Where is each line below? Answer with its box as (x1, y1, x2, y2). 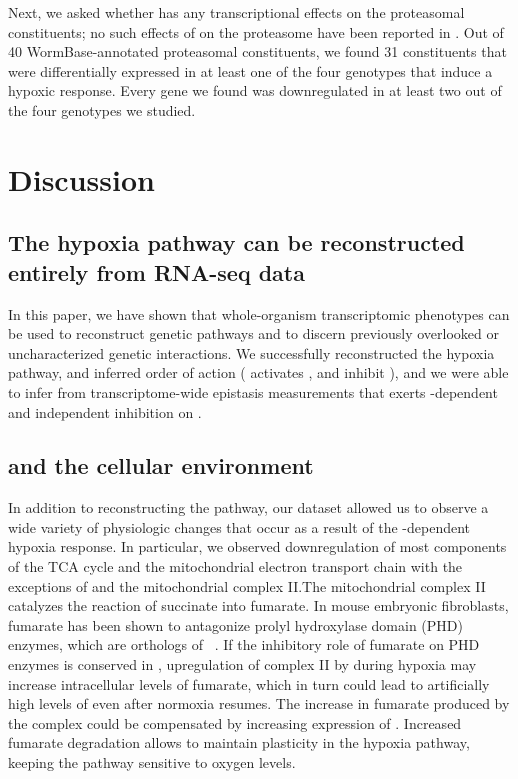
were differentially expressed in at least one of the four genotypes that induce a (8, 60, 493, 81)
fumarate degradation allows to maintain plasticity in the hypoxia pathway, (8, 732, 470, 753)
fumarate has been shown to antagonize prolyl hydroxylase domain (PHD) (8, 614, 463, 635)
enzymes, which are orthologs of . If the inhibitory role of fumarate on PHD (8, 634, 480, 655)
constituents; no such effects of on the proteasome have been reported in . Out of (8, 21, 504, 42)
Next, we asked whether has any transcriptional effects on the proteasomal (8, 2, 465, 22)
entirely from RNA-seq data (8, 256, 305, 287)
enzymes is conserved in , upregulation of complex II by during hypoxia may (8, 654, 477, 675)
